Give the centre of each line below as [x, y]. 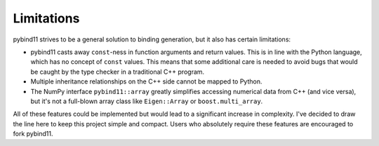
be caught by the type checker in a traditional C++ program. [118, 72]
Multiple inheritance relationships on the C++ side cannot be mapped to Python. [146, 81]
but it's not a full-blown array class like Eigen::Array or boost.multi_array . [147, 101]
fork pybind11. [33, 134]
